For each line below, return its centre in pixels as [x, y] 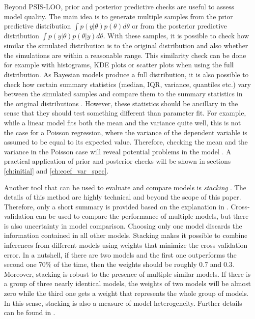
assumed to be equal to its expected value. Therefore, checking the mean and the [126, 142]
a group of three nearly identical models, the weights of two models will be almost [127, 283]
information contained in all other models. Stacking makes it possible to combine [126, 235]
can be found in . [30, 312]
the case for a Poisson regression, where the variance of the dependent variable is [126, 132]
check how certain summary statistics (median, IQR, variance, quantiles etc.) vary [127, 84]
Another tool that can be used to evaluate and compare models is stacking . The [125, 187]
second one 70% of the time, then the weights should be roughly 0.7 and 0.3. [119, 264]
